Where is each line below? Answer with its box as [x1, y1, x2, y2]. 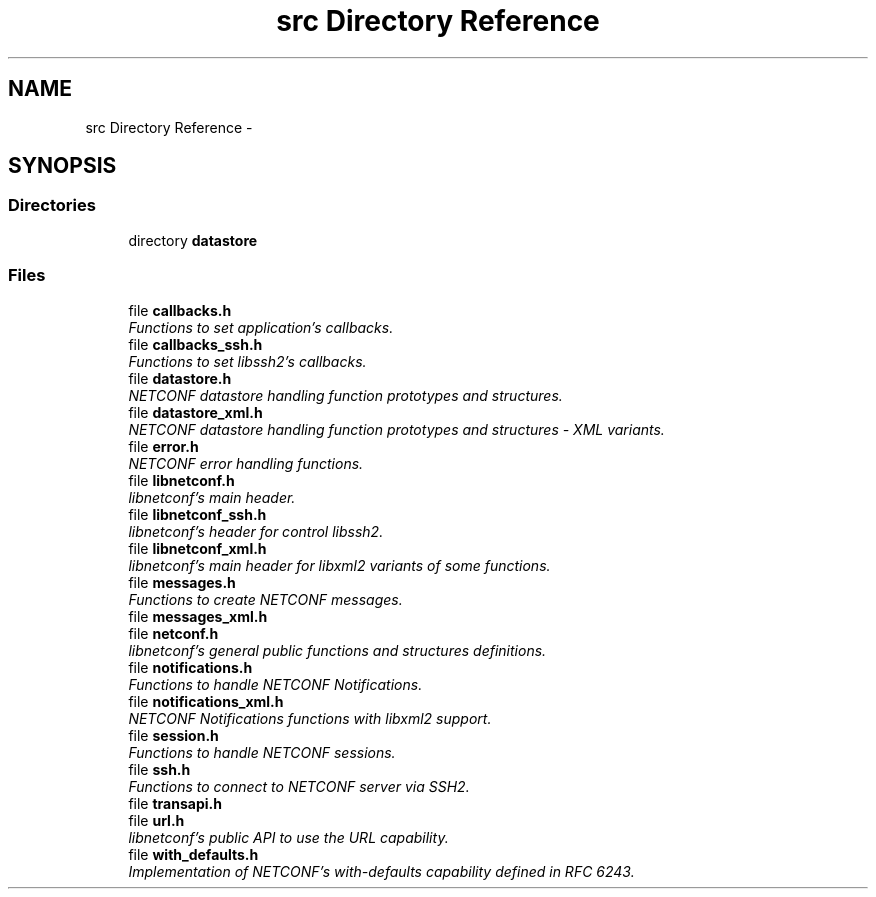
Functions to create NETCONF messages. [128, 590, 403, 608]
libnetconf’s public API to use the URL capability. [128, 828, 449, 846]
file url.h [128, 811, 185, 829]
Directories [8, 195, 96, 216]
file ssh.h [128, 760, 191, 778]
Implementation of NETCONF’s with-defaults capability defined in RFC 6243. [128, 862, 635, 880]
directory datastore [128, 231, 258, 249]
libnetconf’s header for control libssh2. [128, 522, 384, 540]
